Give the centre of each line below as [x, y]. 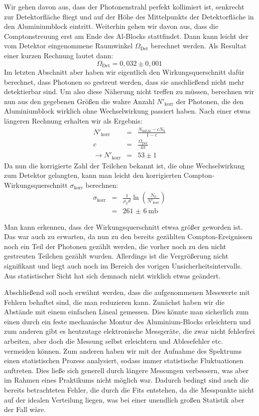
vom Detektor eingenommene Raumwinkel [68, 46]
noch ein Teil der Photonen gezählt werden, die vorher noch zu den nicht [115, 246]
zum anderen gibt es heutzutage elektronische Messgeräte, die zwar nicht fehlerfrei [129, 331]
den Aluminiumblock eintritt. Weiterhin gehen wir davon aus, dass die [111, 26]
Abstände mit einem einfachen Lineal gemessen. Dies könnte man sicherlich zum [127, 312]
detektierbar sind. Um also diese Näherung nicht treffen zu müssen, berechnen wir [129, 91]
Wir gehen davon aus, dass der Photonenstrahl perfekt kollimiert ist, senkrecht [124, 6]
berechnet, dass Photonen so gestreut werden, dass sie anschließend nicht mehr [124, 81]
